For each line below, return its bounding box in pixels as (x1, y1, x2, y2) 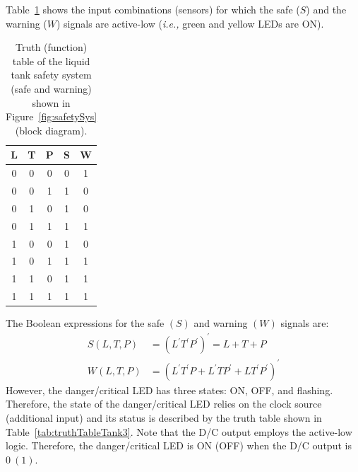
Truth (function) (15, 40, 88, 54)
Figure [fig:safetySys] (6, 109, 97, 124)
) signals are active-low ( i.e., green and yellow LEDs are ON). (56, 16, 324, 30)
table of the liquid (12, 53, 90, 68)
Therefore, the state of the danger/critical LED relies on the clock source (6, 396, 322, 411)
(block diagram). (15, 122, 88, 137)
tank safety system (11, 67, 92, 82)
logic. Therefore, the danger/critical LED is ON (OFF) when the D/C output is (6, 438, 352, 453)
